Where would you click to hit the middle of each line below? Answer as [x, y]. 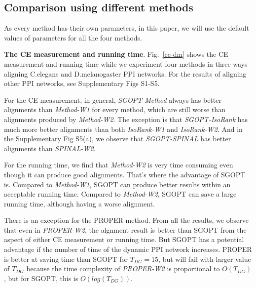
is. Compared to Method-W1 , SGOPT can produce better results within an [117, 184]
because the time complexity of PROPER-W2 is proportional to [123, 268]
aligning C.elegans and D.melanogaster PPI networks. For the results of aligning [125, 73]
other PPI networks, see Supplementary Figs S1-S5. [82, 83]
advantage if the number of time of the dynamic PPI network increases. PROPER [128, 249]
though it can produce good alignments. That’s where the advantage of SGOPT [125, 174]
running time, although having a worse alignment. [79, 203]
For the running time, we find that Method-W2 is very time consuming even [119, 165]
